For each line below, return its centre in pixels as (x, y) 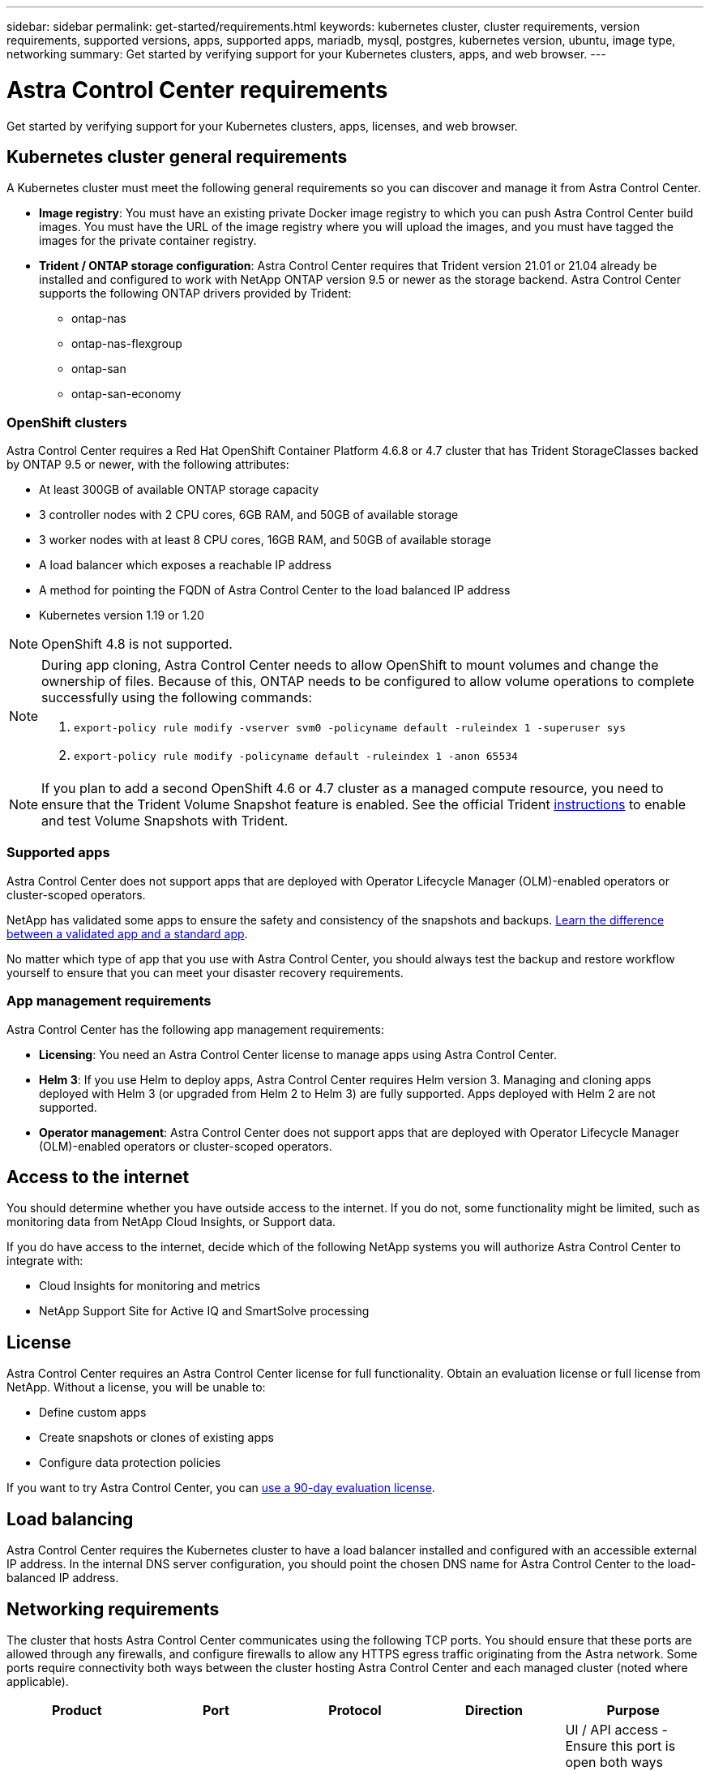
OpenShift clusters (67, 422)
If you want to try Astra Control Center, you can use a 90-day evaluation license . (221, 1488)
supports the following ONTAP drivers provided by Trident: (195, 294)
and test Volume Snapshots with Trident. (165, 821)
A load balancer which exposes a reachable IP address (185, 565)
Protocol (355, 1710)
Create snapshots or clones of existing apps (156, 1438)
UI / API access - (616, 1729)
